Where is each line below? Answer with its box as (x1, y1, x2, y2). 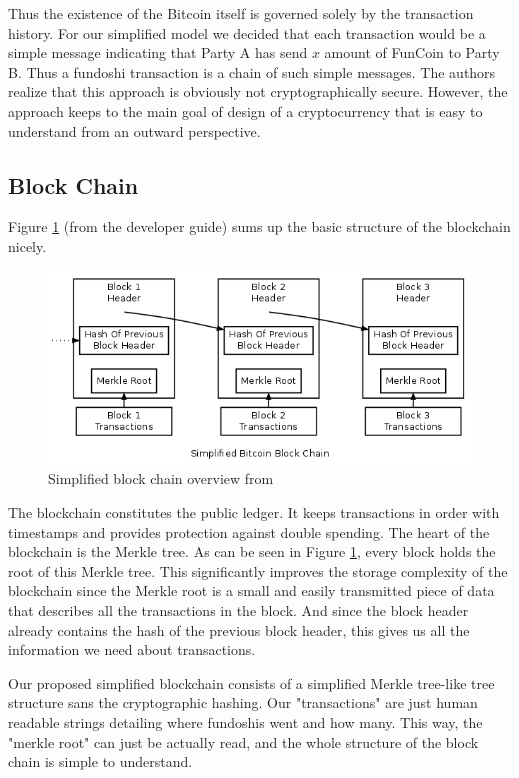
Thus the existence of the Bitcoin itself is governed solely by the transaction (8, 3, 474, 23)
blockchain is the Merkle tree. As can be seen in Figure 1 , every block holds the (8, 541, 496, 562)
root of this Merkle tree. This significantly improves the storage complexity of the (8, 560, 508, 581)
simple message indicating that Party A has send (8, 42, 308, 63)
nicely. (8, 235, 47, 256)
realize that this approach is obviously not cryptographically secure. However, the (8, 81, 508, 102)
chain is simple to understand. (8, 751, 193, 772)
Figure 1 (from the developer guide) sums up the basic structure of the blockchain (8, 216, 511, 237)
